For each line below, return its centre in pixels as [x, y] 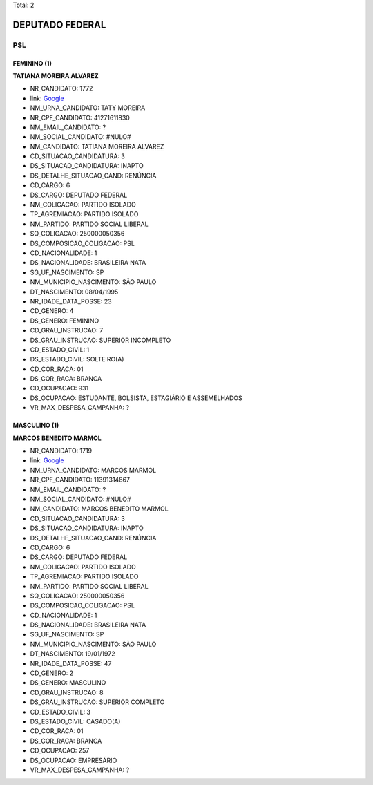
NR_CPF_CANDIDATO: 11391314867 [80, 480]
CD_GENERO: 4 [52, 311]
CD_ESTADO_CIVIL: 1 [60, 350]
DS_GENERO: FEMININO [65, 321]
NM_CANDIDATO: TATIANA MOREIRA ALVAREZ [97, 146]
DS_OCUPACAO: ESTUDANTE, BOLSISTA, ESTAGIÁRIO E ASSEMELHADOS [136, 398]
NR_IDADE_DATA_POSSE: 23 [71, 301]
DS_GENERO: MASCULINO [68, 683]
